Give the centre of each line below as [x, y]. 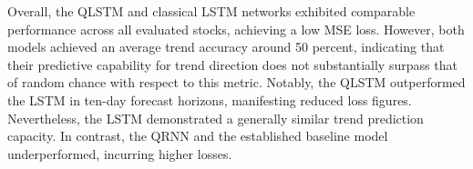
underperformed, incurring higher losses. [120, 153]
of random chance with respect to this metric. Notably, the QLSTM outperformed [236, 82]
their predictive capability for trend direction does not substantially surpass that [232, 64]
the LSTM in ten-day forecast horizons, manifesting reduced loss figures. [210, 99]
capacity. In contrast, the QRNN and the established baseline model [198, 136]
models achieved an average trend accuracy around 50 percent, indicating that [226, 47]
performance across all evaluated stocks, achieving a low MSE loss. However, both [236, 29]
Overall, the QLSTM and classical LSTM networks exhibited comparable [211, 11]
